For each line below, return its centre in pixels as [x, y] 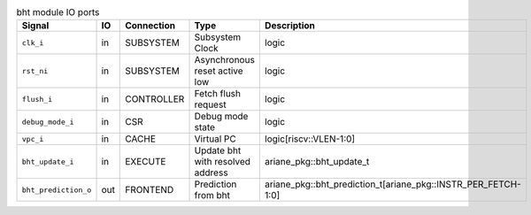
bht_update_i [48, 161]
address [212, 173]
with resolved [223, 162]
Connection [150, 26]
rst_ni [35, 71]
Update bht [218, 150]
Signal [35, 26]
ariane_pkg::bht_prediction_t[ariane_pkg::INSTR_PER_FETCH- [392, 184]
